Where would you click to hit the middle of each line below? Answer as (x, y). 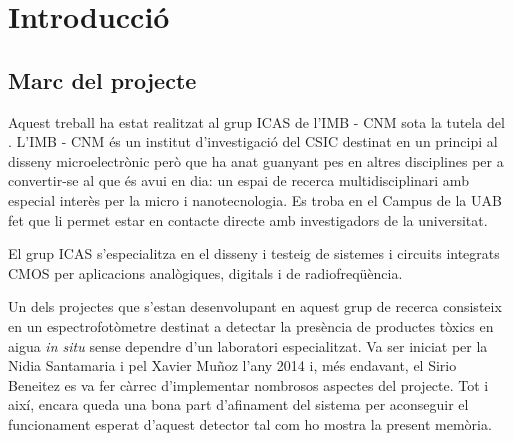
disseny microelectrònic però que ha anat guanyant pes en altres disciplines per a (256, 160)
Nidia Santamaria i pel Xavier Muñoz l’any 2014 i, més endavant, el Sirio (232, 365)
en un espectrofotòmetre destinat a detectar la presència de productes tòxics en (251, 325)
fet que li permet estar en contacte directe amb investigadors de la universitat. (248, 219)
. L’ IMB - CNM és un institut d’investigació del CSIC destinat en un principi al (253, 141)
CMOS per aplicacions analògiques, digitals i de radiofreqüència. (205, 272)
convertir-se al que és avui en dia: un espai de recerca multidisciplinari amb (238, 180)
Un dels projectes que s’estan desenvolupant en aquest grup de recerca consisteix (255, 306)
